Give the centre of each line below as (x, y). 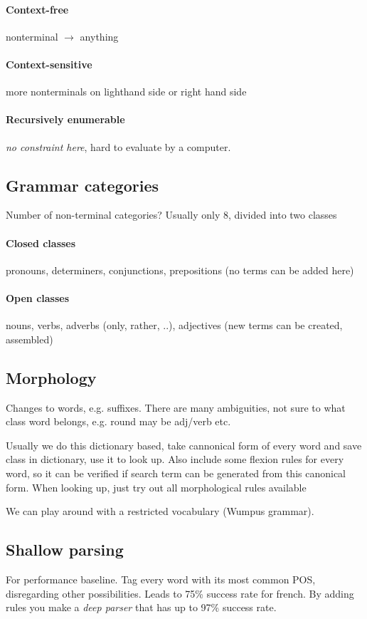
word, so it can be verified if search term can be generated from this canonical (176, 473)
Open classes (38, 297)
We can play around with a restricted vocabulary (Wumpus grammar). (160, 511)
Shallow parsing (65, 550)
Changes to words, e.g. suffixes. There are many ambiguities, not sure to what (176, 407)
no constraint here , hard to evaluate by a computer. (118, 146)
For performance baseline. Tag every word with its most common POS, (161, 579)
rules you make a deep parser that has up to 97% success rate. (141, 607)
